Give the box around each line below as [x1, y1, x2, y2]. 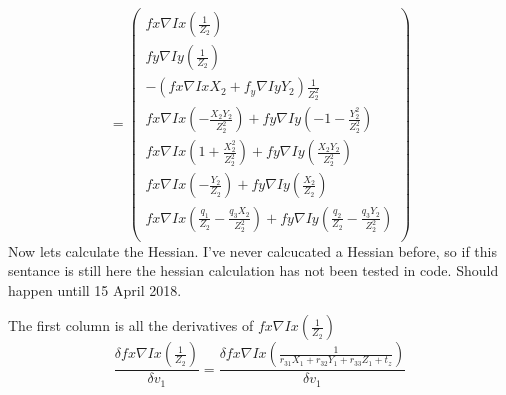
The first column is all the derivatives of [8, 315, 254, 336]
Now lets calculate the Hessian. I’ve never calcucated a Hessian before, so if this [8, 240, 497, 261]
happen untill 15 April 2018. [8, 279, 182, 300]
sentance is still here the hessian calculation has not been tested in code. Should [8, 260, 499, 281]
